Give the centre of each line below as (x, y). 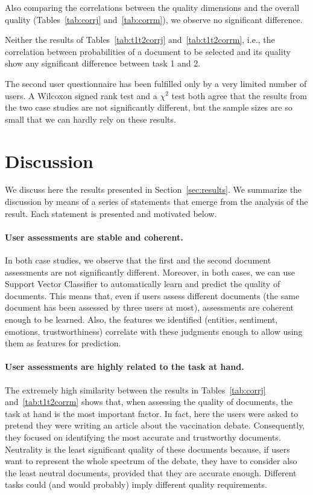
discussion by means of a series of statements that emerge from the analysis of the (156, 202)
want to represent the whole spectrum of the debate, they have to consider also (151, 461)
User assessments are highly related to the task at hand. (125, 367)
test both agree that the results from (239, 95)
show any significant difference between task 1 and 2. (103, 63)
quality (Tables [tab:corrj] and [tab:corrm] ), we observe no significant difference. (154, 19)
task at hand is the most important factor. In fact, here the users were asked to (152, 413)
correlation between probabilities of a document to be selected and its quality (148, 51)
